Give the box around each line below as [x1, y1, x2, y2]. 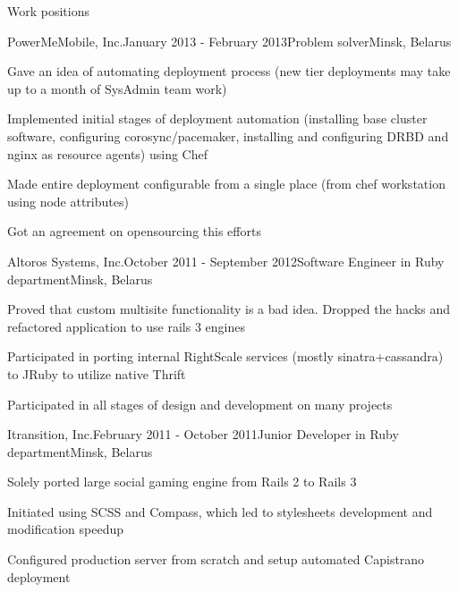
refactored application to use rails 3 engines [7, 317, 245, 335]
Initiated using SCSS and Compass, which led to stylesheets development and [7, 502, 433, 520]
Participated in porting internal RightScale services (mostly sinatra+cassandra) [7, 347, 444, 366]
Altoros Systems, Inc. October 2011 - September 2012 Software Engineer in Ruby [7, 251, 445, 270]
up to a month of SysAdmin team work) [7, 79, 227, 97]
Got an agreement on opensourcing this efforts [7, 222, 261, 241]
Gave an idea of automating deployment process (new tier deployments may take [7, 62, 451, 80]
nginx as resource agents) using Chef [7, 144, 208, 163]
